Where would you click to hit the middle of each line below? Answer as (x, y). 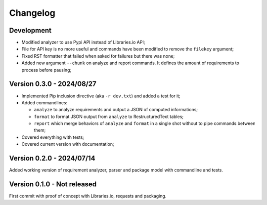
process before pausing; (46, 70)
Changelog (32, 13)
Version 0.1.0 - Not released (53, 184)
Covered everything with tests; (53, 137)
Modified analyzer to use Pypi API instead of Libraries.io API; (83, 42)
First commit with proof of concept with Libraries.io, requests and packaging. (88, 196)
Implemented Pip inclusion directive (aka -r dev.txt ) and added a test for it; (101, 96)
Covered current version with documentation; (68, 144)
